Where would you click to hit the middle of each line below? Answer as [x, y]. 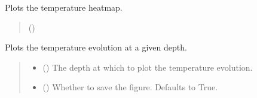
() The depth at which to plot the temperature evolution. [148, 67]
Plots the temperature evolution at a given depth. [96, 47]
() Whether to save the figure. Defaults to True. [130, 87]
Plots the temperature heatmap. [64, 7]
